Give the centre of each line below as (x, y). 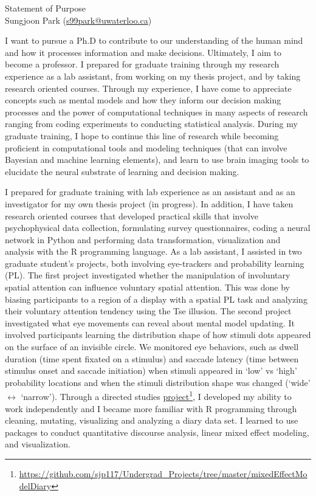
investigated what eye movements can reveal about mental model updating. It (150, 322)
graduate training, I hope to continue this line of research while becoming (142, 135)
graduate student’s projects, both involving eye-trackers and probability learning (155, 263)
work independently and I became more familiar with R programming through (151, 408)
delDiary (35, 485)
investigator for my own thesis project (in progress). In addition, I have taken (149, 203)
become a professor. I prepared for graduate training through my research (142, 64)
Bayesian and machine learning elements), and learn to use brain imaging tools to (157, 160)
